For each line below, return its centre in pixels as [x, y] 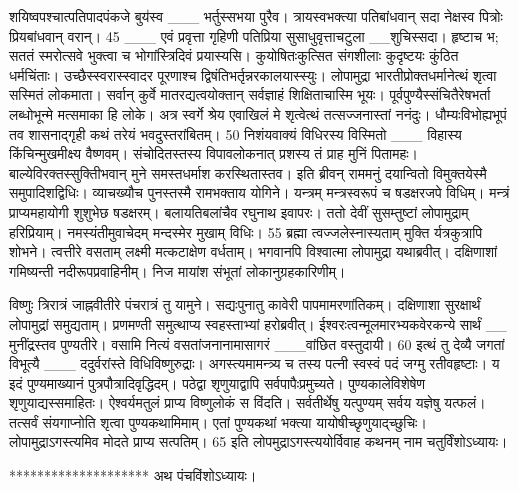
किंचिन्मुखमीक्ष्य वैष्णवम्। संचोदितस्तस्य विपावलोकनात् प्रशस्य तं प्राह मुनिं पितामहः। [214, 153]
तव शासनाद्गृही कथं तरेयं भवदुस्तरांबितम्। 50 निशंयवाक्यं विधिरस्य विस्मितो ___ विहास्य [235, 133]
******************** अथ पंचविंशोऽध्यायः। [133, 475]
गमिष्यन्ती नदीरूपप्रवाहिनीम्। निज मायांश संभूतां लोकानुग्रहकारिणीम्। [177, 270]
